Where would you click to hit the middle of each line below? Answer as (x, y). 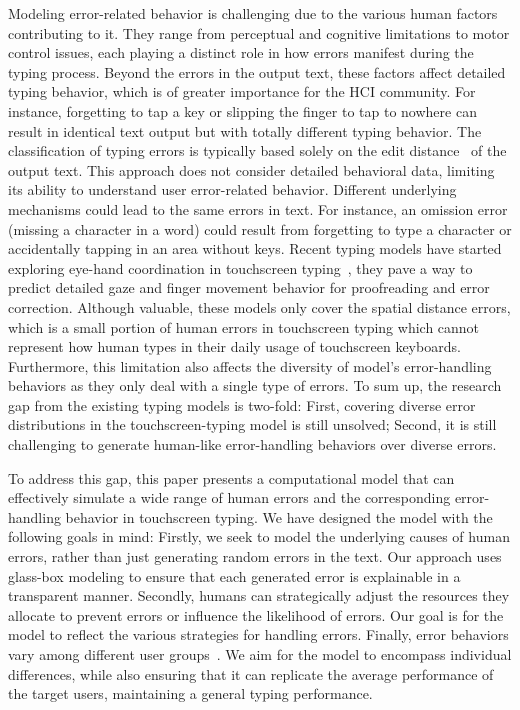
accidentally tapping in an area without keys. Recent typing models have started (255, 248)
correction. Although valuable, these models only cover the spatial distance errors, (259, 306)
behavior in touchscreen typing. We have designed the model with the (279, 516)
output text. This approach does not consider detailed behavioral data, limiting (251, 169)
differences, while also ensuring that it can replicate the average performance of (251, 673)
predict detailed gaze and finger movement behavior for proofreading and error (249, 287)
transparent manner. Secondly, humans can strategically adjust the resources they (259, 595)
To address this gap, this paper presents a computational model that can (231, 477)
